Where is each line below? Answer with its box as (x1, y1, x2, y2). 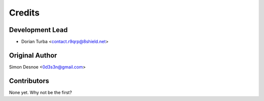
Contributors (9, 77, 49, 85)
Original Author (9, 51, 57, 59)
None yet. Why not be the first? (9, 89, 72, 95)
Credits (9, 7, 40, 18)
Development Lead (9, 26, 68, 34)
